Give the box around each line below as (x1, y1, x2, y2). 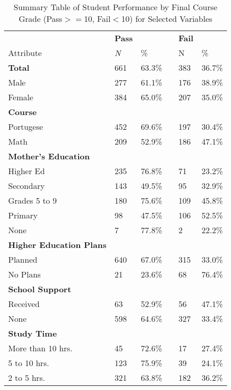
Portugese (8, 121, 43, 132)
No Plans (8, 268, 41, 280)
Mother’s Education (8, 150, 90, 162)
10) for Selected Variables (121, 13, 213, 24)
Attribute (8, 47, 42, 59)
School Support (8, 283, 71, 295)
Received (8, 298, 40, 310)
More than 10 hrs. (8, 342, 72, 354)
